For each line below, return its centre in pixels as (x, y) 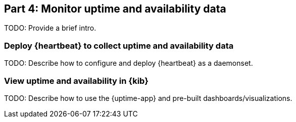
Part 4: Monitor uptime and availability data (115, 9)
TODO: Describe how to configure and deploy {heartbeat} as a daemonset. (129, 63)
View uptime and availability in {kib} (76, 81)
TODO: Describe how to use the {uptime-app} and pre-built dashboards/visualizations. (148, 98)
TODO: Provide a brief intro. (50, 28)
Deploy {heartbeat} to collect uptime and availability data (119, 45)
